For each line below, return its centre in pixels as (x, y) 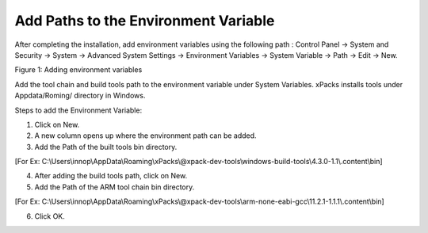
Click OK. (50, 216)
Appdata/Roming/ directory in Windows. (80, 96)
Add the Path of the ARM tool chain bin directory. (115, 187)
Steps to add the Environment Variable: (78, 110)
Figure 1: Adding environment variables (78, 70)
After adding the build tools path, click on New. (111, 176)
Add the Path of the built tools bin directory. (106, 147)
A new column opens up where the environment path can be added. (145, 136)
